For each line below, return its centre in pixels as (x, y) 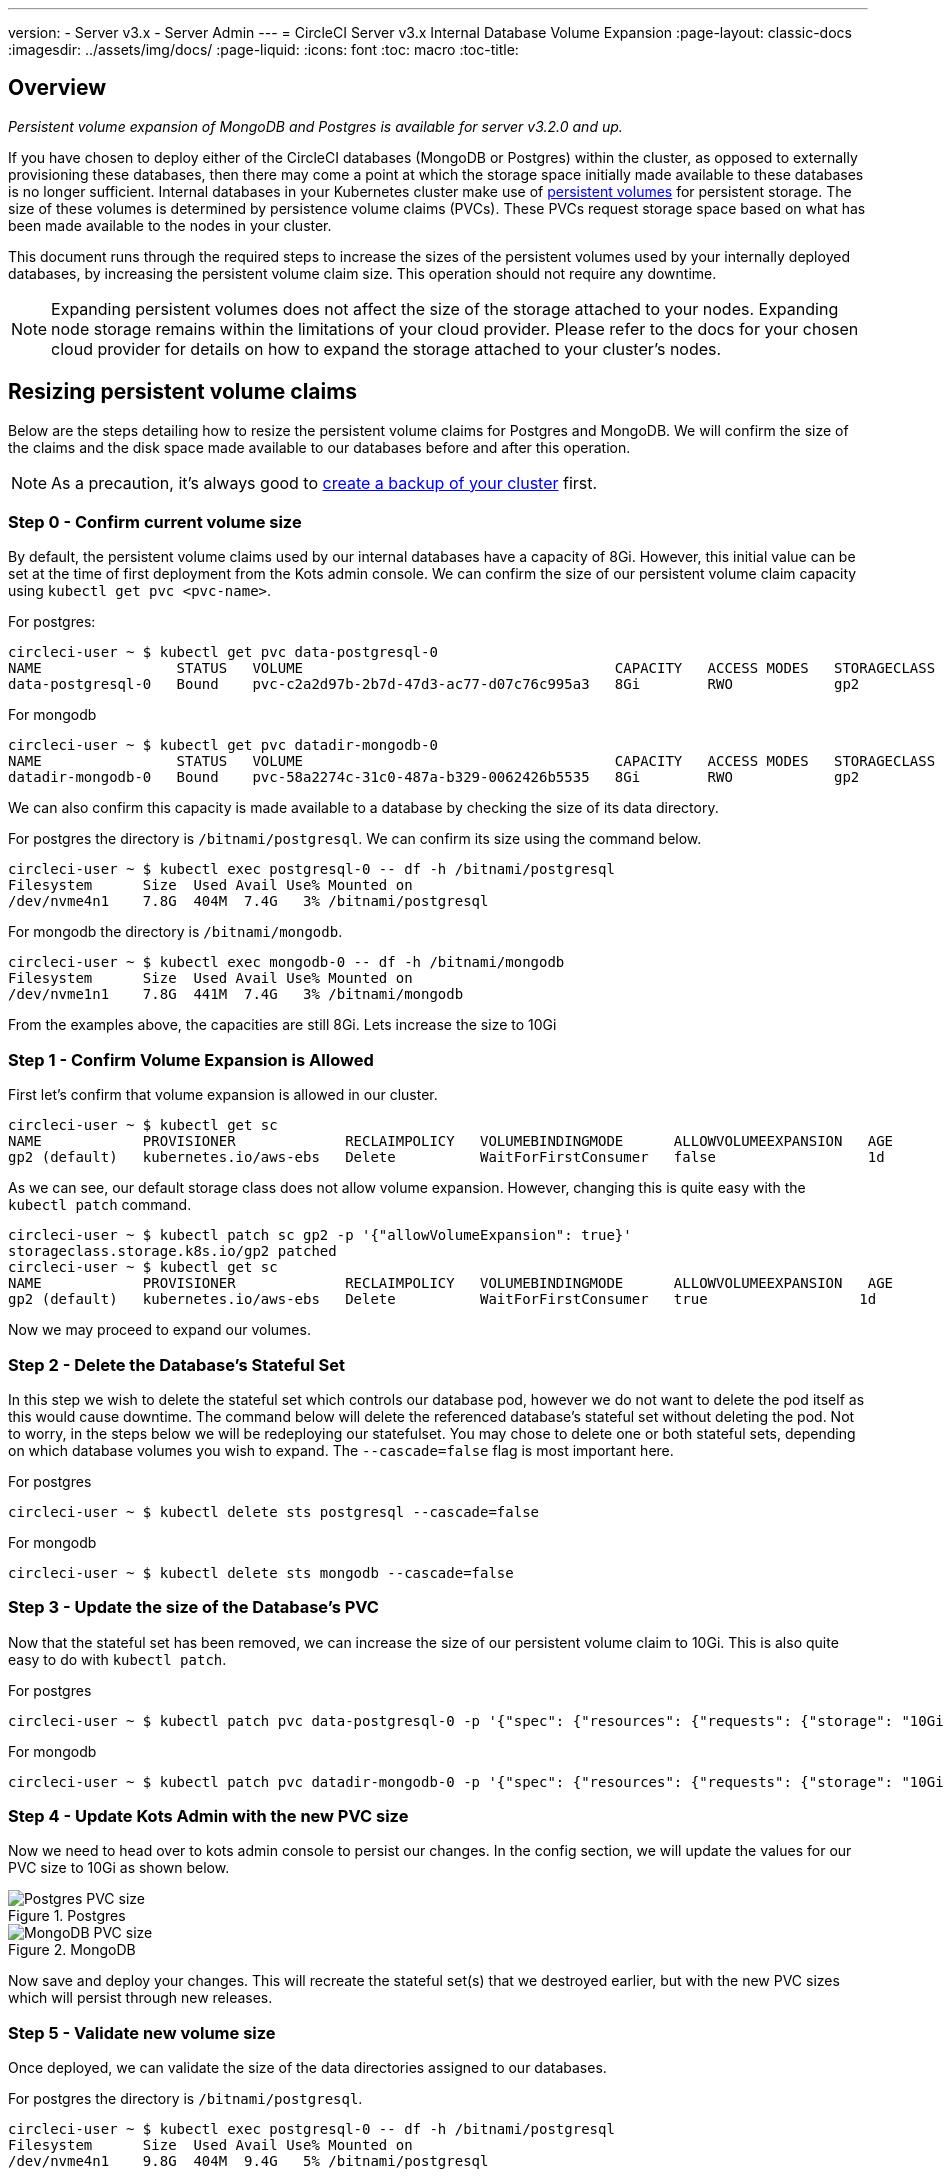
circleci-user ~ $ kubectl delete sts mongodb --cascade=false (261, 1572)
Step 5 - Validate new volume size (142, 2032)
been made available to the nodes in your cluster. (170, 225)
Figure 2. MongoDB (72, 1950)
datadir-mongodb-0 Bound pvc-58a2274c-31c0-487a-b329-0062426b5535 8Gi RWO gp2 (434, 777)
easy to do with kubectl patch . (117, 1659)
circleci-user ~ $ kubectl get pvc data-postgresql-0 (223, 652)
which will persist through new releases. (140, 1998)
